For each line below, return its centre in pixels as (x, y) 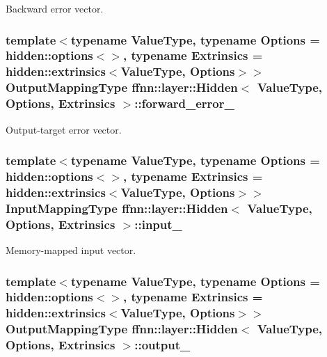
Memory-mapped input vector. (71, 250)
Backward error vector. (55, 8)
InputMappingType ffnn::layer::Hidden (117, 208)
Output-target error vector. (64, 129)
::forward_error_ (184, 103)
